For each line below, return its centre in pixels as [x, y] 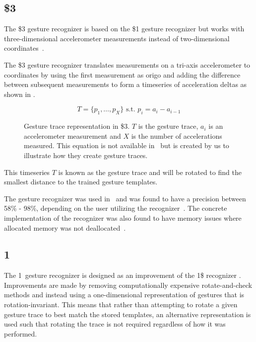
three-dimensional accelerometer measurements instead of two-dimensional [117, 38]
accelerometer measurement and [72, 135]
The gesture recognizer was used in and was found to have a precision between [125, 198]
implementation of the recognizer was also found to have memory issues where [123, 217]
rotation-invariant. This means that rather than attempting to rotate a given [121, 304]
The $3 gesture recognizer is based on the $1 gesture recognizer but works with [124, 29]
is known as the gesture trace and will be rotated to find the [150, 172]
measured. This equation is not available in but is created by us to [127, 145]
